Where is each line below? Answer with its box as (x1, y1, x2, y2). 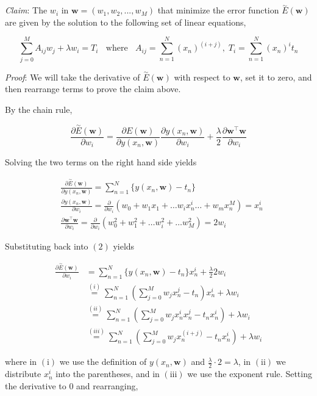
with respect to (174, 70, 230, 83)
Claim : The (5, 4, 48, 16)
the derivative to (5, 379, 66, 392)
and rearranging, (76, 379, 138, 392)
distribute (5, 367, 41, 380)
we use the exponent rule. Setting (187, 367, 312, 380)
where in (5, 355, 37, 368)
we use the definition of (59, 355, 147, 368)
